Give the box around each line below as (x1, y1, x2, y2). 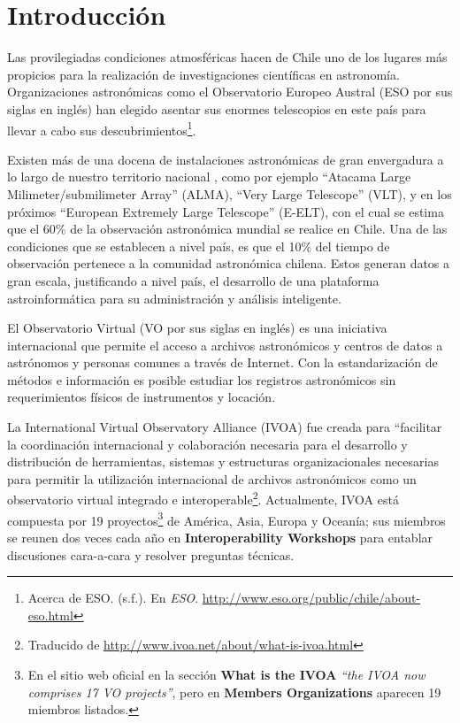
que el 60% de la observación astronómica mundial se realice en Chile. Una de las (7, 219, 448, 238)
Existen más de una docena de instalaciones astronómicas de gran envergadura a (7, 150, 444, 168)
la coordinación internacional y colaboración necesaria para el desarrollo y (7, 435, 408, 453)
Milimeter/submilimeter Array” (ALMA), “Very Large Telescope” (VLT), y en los (7, 184, 452, 203)
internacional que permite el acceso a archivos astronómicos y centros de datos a (7, 335, 443, 354)
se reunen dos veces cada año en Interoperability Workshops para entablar (7, 527, 433, 546)
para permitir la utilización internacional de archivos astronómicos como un (7, 469, 417, 488)
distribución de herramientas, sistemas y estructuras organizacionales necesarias (7, 452, 439, 471)
